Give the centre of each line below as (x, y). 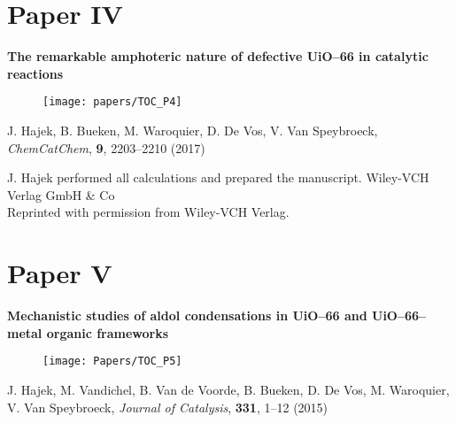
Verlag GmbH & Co (61, 194)
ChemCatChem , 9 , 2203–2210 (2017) (106, 147)
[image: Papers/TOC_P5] (112, 361)
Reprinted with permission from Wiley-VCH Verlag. (148, 212)
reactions (35, 73)
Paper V (60, 273)
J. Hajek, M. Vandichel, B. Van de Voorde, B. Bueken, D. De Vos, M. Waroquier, (228, 389)
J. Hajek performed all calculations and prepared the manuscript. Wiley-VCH (218, 177)
